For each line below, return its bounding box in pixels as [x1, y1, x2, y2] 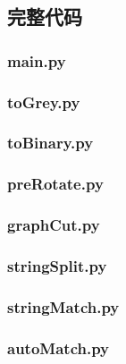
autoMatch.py [7, 336, 110, 359]
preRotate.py [7, 173, 104, 195]
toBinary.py [7, 131, 94, 154]
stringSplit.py [7, 254, 107, 276]
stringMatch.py [7, 295, 120, 317]
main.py [7, 49, 66, 72]
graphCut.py [7, 214, 100, 236]
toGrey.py [7, 90, 80, 113]
